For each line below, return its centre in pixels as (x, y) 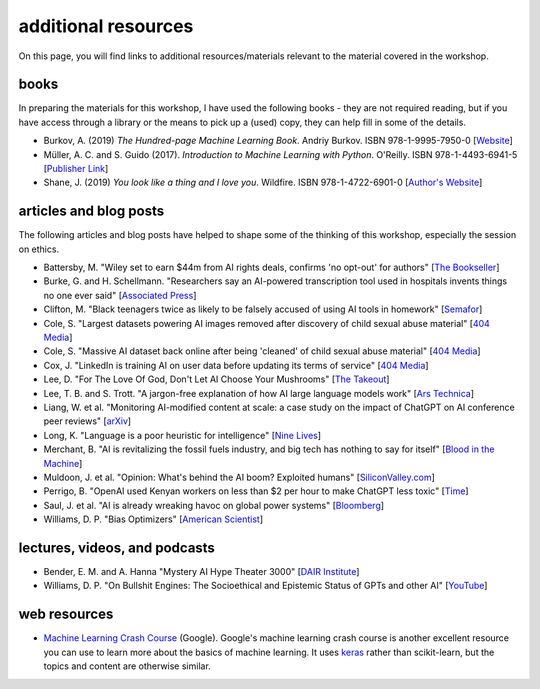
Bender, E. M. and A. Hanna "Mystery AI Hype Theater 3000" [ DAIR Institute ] (201, 572)
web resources (66, 614)
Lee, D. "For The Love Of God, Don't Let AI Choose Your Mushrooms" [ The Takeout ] (216, 379)
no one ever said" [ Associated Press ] (120, 295)
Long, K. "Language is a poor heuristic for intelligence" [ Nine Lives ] (182, 435)
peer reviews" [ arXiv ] (87, 421)
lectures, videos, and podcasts (116, 547)
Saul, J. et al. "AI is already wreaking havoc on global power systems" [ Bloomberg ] (214, 505)
